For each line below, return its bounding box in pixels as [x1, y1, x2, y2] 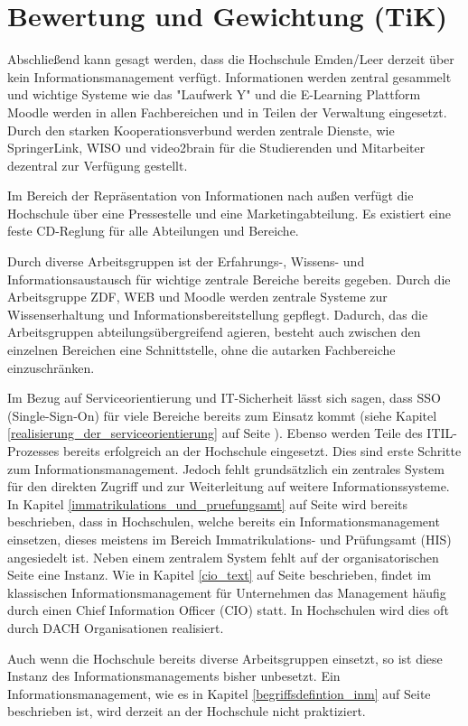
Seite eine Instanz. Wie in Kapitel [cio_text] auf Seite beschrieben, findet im [7, 565, 432, 584]
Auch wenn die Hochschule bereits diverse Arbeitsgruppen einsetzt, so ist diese [7, 648, 443, 667]
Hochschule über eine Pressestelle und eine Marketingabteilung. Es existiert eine [7, 203, 451, 222]
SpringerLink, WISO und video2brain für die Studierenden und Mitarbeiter [7, 138, 426, 157]
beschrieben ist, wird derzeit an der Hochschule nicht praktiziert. [7, 702, 366, 721]
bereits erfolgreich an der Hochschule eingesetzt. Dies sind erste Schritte [62, 442, 462, 460]
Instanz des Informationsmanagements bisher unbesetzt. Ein [7, 666, 341, 685]
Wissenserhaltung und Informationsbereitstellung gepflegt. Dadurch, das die [7, 304, 428, 323]
